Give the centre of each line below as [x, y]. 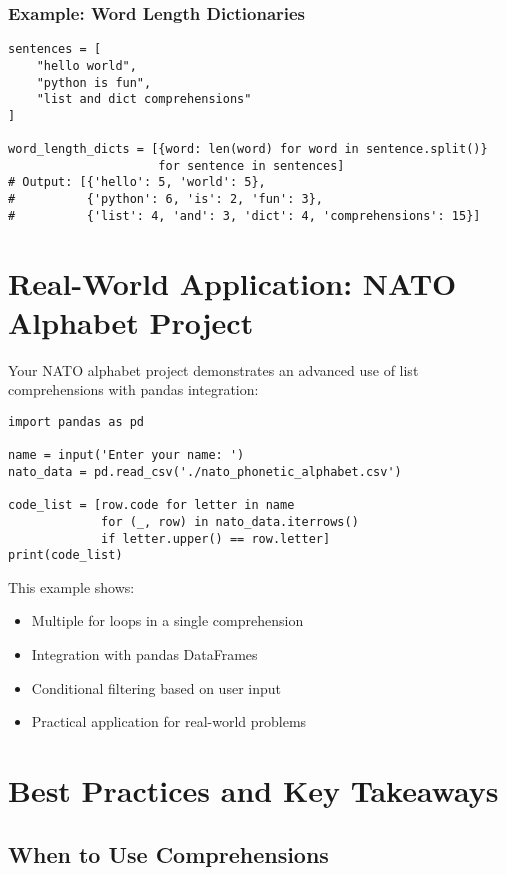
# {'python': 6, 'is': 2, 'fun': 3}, [165, 199]
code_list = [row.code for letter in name [151, 505]
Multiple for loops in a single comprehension [167, 620]
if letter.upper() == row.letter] [216, 538]
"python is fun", [94, 82]
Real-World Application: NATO [232, 282]
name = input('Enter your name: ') [126, 455]
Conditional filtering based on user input [156, 687]
